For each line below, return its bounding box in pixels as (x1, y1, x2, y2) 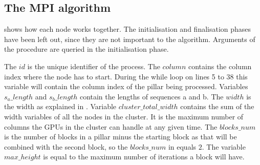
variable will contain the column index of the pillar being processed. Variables (4, 81, 248, 92)
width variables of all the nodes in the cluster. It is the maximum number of (4, 111, 244, 121)
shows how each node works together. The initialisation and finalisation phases (4, 24, 251, 34)
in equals (168, 141, 197, 152)
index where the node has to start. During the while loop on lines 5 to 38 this (4, 71, 248, 81)
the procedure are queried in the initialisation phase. (4, 44, 169, 54)
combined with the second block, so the (4, 141, 128, 152)
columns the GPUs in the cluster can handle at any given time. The (4, 121, 218, 132)
